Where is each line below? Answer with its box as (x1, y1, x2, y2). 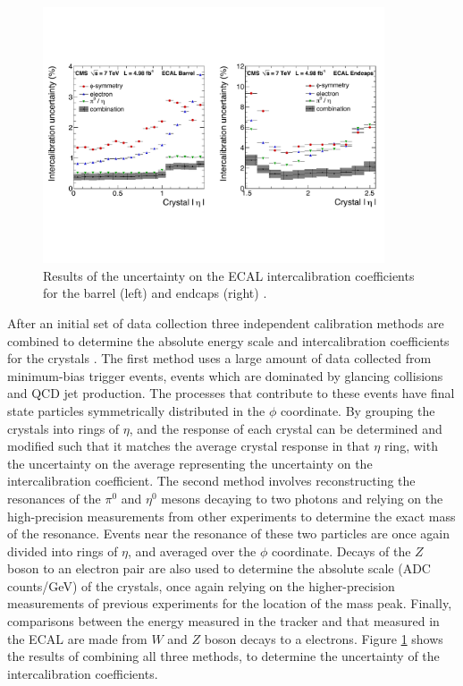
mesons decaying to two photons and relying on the (161, 488, 443, 507)
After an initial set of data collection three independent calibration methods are (7, 313, 444, 332)
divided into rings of (7, 541, 118, 560)
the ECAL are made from (7, 629, 147, 648)
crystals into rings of (7, 419, 120, 437)
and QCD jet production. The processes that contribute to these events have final (7, 384, 455, 402)
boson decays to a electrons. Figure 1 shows (204, 629, 443, 648)
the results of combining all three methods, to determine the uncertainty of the (7, 647, 440, 665)
